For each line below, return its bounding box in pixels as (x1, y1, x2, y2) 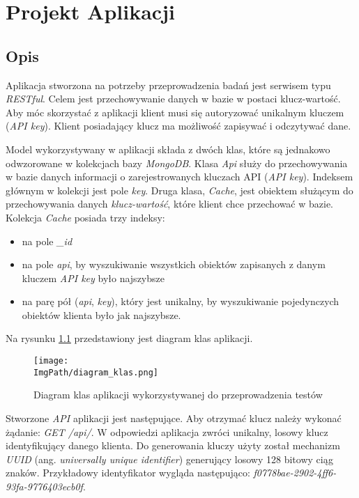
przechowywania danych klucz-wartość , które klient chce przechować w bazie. (6, 196, 333, 211)
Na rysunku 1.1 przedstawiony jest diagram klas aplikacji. (6, 331, 253, 345)
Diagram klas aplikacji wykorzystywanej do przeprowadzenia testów (33, 387, 323, 402)
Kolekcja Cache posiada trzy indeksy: (6, 210, 165, 224)
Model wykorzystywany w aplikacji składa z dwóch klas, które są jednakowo (6, 141, 330, 156)
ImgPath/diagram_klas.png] (33, 367, 158, 378)
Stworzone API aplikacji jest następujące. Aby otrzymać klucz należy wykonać (6, 410, 342, 425)
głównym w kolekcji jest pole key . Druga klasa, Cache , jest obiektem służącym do (6, 182, 353, 197)
